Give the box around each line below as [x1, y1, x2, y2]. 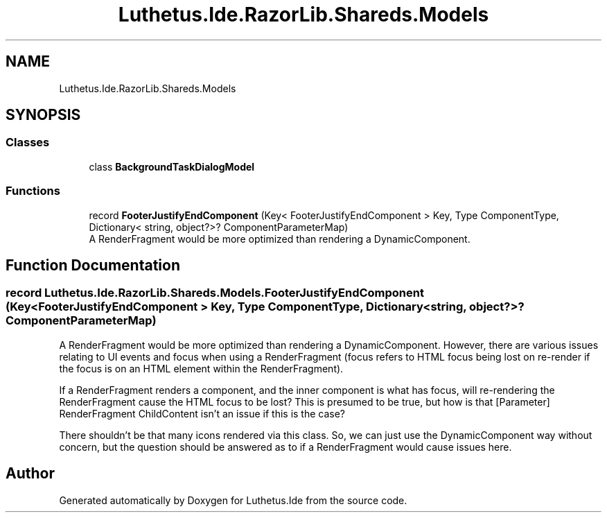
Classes [6, 135, 50, 150]
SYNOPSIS [6, 106, 81, 124]
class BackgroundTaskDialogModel [89, 160, 255, 173]
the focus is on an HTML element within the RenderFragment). [59, 362, 344, 374]
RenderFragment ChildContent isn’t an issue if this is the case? [59, 407, 346, 420]
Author [6, 465, 55, 483]
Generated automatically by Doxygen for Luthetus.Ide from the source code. [59, 494, 407, 506]
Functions [6, 184, 60, 198]
